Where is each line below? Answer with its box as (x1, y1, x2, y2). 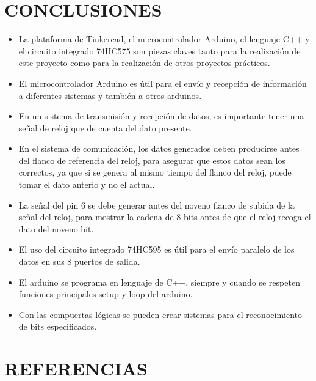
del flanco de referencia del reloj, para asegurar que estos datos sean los (18, 154, 285, 166)
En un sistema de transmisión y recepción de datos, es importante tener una (18, 109, 304, 122)
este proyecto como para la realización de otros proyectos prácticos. (18, 56, 270, 69)
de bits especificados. (18, 320, 97, 333)
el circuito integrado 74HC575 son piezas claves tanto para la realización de (18, 44, 301, 57)
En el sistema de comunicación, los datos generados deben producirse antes (18, 142, 300, 155)
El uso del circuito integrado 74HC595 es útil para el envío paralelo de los (18, 243, 295, 256)
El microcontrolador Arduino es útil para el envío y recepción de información (18, 76, 307, 89)
